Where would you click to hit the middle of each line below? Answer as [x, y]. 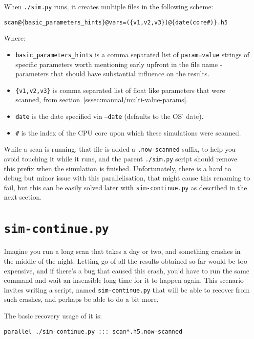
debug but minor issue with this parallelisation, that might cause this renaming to [127, 178]
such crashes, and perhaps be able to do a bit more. [81, 299]
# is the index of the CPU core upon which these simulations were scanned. [128, 132]
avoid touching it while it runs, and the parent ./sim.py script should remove [121, 158]
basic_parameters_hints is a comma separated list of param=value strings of [132, 54]
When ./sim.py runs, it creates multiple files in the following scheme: [109, 6]
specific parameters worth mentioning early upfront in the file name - [119, 64]
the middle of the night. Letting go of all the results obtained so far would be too [126, 260]
